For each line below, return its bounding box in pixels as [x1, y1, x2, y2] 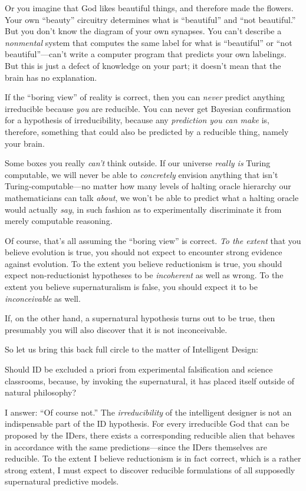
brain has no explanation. [5, 71, 97, 83]
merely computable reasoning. [5, 215, 113, 227]
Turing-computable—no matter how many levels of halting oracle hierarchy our [5, 180, 291, 192]
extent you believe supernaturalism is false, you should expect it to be [5, 281, 258, 293]
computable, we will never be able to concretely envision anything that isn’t [5, 168, 278, 180]
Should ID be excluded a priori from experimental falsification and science [5, 363, 273, 375]
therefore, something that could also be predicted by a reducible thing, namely [5, 125, 289, 137]
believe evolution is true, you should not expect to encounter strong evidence [5, 246, 282, 258]
